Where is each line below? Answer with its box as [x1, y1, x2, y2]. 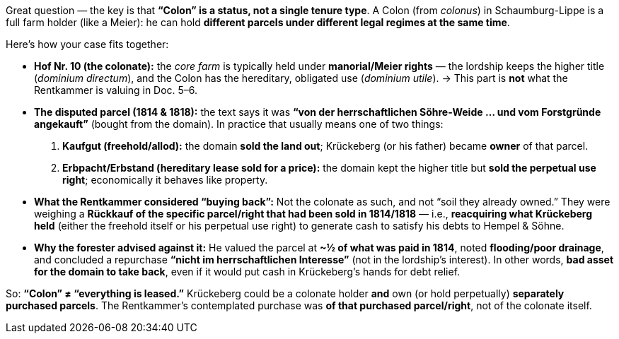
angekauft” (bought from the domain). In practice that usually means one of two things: [34, 118, 444, 130]
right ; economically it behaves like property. [62, 174, 268, 186]
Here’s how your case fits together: [6, 38, 169, 50]
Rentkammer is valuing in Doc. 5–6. [34, 84, 198, 96]
